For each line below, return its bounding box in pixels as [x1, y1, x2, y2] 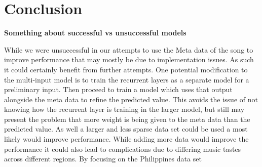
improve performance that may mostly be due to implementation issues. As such [4, 54, 254, 65]
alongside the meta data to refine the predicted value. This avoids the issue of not [4, 94, 258, 104]
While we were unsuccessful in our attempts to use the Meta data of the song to [4, 44, 253, 55]
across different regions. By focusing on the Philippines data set [4, 153, 202, 164]
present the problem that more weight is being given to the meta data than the [4, 113, 250, 124]
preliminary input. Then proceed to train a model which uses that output [4, 84, 233, 95]
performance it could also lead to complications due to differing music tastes [4, 143, 241, 154]
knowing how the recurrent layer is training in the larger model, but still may [4, 104, 245, 114]
